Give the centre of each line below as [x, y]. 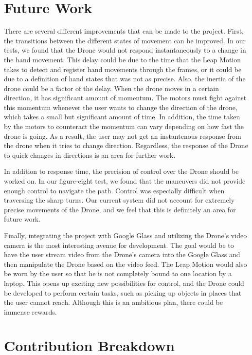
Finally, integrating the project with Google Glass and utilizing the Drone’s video [126, 235]
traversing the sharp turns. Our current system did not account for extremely [119, 200]
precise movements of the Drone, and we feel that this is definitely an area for [120, 209]
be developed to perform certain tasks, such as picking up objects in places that [123, 292]
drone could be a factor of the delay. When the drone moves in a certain [112, 88]
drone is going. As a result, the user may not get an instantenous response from [123, 136]
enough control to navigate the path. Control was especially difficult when [114, 190]
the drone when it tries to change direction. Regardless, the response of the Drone [126, 145]
